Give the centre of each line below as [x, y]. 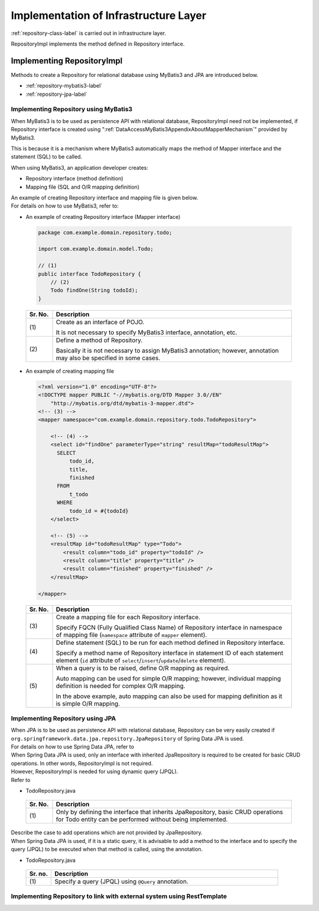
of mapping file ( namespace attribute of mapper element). [131, 635]
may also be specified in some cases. [108, 358]
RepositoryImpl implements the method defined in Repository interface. [98, 44]
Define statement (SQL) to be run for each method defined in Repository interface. [170, 642]
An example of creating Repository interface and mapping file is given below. [105, 198]
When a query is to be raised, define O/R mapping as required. [143, 668]
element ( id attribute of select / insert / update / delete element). [141, 660]
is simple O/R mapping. [88, 703]
